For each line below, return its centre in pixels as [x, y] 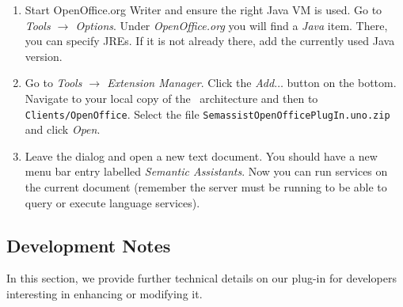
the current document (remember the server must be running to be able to [206, 187]
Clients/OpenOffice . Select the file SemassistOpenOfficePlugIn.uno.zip [207, 114]
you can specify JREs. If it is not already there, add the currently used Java [210, 41]
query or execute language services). [112, 202]
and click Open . [63, 129]
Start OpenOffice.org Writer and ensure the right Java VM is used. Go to [203, 9]
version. [44, 56]
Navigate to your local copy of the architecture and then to [171, 98]
